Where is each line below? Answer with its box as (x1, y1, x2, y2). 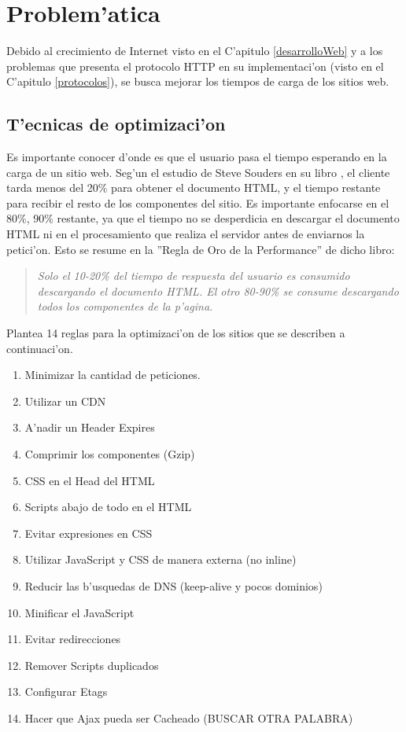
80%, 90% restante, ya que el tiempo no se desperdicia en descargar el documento (6, 210, 400, 226)
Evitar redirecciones (24, 631, 121, 647)
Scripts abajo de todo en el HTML (24, 498, 192, 515)
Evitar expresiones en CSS (24, 524, 153, 541)
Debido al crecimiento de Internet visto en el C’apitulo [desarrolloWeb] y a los (6, 42, 383, 59)
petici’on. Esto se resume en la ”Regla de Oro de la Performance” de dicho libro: (6, 241, 395, 257)
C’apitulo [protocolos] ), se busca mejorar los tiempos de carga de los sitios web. (6, 73, 389, 90)
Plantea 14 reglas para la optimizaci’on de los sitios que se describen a (6, 325, 345, 341)
